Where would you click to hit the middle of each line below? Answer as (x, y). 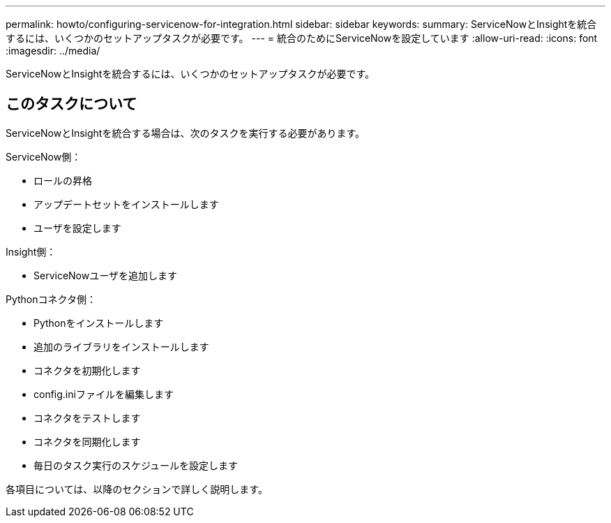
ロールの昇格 (63, 180)
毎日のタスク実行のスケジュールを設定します (136, 465)
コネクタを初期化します (87, 370)
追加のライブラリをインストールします (121, 346)
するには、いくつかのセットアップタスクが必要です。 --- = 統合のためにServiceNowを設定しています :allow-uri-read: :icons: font (302, 38)
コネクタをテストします (87, 418)
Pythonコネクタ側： (51, 299)
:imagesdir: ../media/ (53, 51)
